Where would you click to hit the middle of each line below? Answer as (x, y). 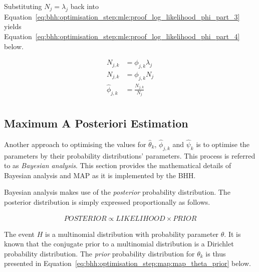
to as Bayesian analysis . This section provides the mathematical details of (118, 165)
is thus (216, 253)
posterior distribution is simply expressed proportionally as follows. (107, 201)
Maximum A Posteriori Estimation (96, 123)
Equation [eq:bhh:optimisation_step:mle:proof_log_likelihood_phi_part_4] (122, 36)
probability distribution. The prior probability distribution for (99, 253)
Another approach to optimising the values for (75, 144)
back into (85, 6)
